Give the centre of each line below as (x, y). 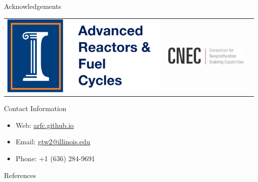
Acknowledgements (33, 6)
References (20, 175)
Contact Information (35, 108)
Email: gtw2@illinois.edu (53, 142)
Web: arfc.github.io (45, 125)
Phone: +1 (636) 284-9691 (55, 158)
